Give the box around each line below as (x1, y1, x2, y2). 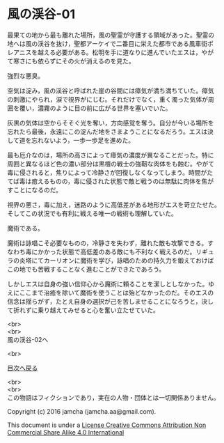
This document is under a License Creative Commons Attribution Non (7, 421, 207, 429)
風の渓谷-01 (7, 6, 76, 22)
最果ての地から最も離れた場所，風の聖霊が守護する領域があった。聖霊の (7, 31, 214, 39)
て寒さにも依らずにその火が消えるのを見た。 (7, 56, 136, 65)
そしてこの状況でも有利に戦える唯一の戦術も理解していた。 (7, 209, 177, 217)
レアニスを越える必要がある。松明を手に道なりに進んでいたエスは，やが (7, 48, 214, 56)
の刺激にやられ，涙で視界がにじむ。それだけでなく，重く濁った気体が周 (7, 95, 214, 103)
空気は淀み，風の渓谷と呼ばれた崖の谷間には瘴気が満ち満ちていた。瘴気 (7, 86, 214, 95)
